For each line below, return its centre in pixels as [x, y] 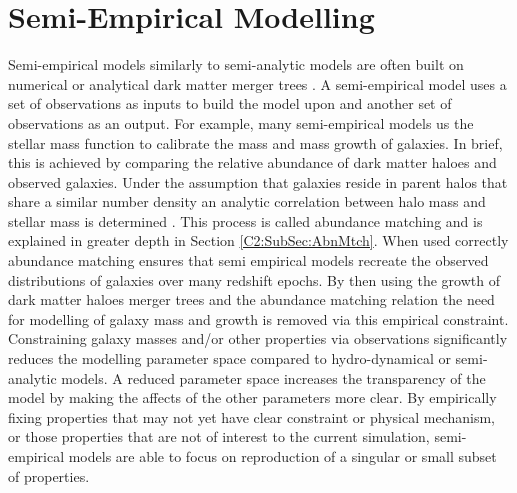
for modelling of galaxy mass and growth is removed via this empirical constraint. [258, 318]
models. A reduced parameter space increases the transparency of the [273, 377]
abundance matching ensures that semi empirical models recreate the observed [248, 260]
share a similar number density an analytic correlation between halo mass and [247, 201]
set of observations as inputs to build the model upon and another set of [230, 103]
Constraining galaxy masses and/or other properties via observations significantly [258, 338]
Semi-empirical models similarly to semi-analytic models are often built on [236, 64]
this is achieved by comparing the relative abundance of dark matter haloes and [252, 162]
